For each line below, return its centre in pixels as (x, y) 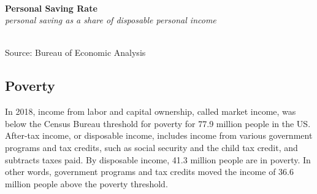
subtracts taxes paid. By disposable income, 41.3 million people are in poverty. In (158, 159)
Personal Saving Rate (51, 8)
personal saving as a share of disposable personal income (111, 20)
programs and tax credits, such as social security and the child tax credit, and (151, 147)
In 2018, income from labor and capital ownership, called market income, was (151, 111)
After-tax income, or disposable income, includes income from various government (159, 135)
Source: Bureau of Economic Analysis (75, 52)
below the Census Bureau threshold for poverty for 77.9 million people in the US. (158, 123)
